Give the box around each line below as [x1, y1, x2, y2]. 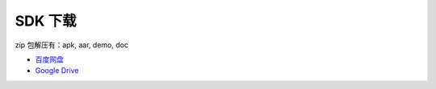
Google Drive [35, 66, 79, 75]
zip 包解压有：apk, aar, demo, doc [15, 40, 129, 50]
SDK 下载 [15, 12, 77, 30]
